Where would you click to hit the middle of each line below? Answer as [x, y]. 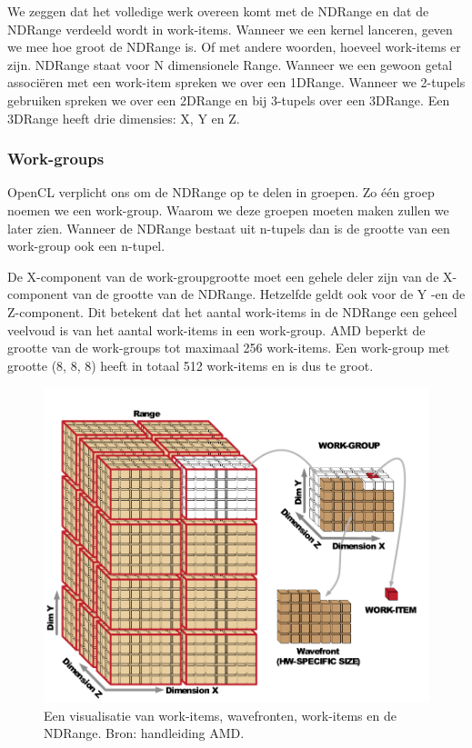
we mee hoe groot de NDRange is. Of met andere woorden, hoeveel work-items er [234, 47]
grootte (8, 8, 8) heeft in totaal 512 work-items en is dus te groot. [191, 365]
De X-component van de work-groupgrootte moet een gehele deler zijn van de [223, 276]
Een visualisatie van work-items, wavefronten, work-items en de [220, 715]
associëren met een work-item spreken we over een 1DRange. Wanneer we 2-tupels [236, 82]
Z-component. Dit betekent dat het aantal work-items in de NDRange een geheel [232, 311]
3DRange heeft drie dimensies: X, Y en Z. [124, 118]
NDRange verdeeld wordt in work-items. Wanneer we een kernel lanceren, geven [230, 29]
